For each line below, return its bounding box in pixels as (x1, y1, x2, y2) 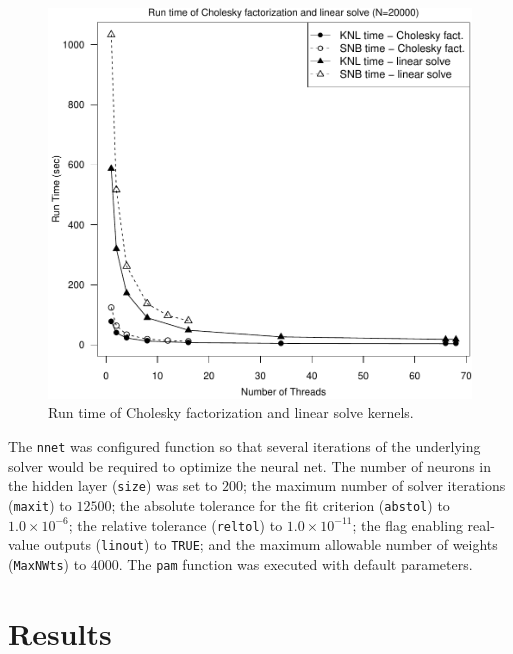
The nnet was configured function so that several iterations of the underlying (8, 436, 481, 456)
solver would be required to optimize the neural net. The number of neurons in (8, 455, 492, 476)
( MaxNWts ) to (8, 553, 87, 574)
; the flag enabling (352, 514, 463, 535)
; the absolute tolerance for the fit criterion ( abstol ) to (111, 494, 450, 515)
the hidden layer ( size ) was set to (8, 475, 218, 496)
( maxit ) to (8, 494, 72, 515)
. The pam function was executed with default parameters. (118, 553, 473, 574)
